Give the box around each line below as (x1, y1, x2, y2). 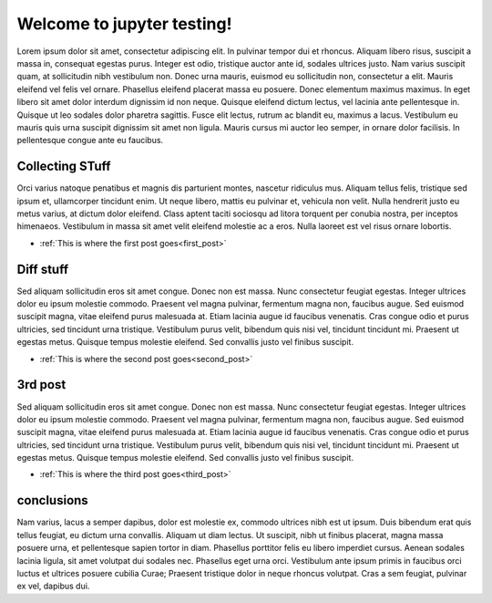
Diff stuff (16, 261, 69, 277)
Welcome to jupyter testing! (16, 14, 232, 34)
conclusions (16, 493, 88, 508)
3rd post (16, 377, 67, 392)
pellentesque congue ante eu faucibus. (16, 135, 164, 146)
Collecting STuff (16, 159, 111, 174)
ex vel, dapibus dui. (16, 580, 90, 592)
